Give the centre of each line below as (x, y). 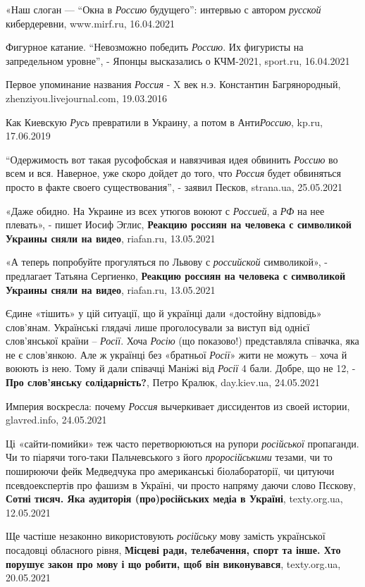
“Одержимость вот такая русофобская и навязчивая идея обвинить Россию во (172, 159)
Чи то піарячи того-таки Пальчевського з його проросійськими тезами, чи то (169, 457)
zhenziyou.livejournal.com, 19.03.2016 (87, 98)
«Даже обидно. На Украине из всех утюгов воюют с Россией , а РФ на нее (165, 210)
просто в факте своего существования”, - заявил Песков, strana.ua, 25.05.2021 (174, 186)
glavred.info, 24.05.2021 (56, 420)
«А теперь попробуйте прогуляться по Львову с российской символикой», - (167, 262)
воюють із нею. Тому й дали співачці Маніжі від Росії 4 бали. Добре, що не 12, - (181, 368)
